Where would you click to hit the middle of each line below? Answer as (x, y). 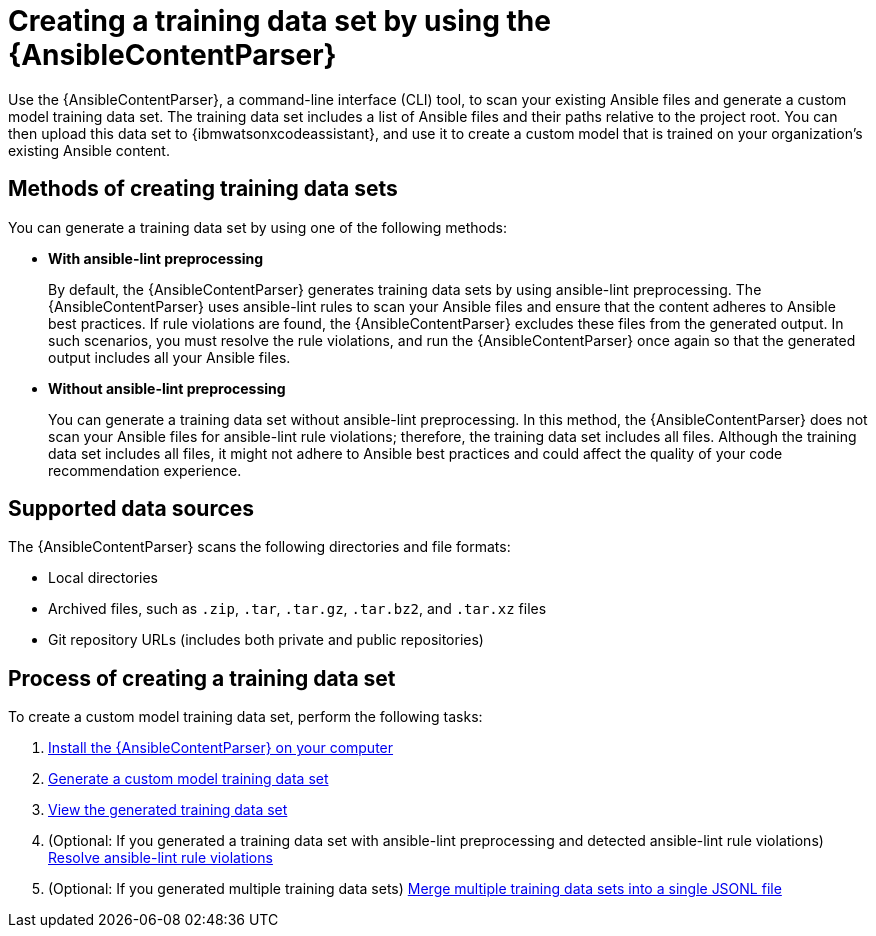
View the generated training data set (168, 810)
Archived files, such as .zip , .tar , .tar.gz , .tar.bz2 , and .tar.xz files (297, 609)
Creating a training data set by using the (279, 21)
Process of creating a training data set (202, 678)
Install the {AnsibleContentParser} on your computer (221, 748)
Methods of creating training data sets (203, 189)
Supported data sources (131, 509)
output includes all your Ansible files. (169, 357)
